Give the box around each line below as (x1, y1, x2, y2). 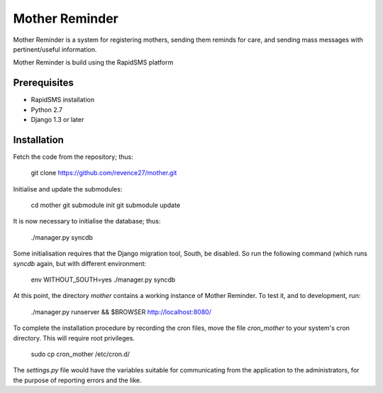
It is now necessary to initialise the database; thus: (13, 217, 161, 226)
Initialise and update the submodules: (13, 184, 123, 193)
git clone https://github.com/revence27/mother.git (30, 169, 177, 177)
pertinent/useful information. (13, 45, 97, 53)
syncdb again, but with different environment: (13, 259, 147, 267)
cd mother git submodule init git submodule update (30, 201, 181, 209)
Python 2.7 (30, 105, 63, 114)
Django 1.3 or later (30, 116, 84, 124)
